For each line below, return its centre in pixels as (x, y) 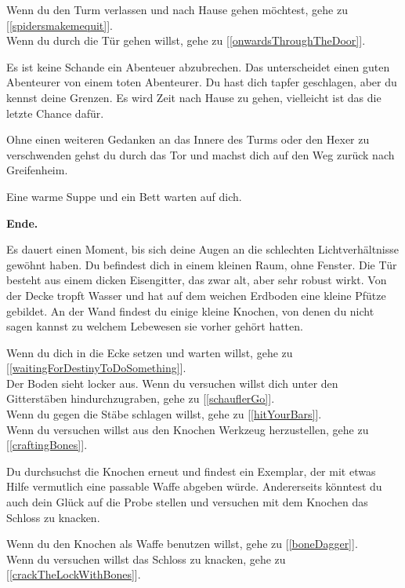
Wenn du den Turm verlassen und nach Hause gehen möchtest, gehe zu (177, 9)
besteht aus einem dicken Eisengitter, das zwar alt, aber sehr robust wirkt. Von (197, 280)
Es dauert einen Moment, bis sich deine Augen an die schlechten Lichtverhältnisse (203, 249)
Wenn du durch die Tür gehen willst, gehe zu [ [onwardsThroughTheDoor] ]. (186, 40)
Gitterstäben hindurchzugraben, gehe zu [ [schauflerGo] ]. (141, 398)
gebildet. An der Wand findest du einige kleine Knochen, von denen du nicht (190, 310)
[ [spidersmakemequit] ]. (60, 25)
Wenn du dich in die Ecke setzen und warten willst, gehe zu (150, 352)
